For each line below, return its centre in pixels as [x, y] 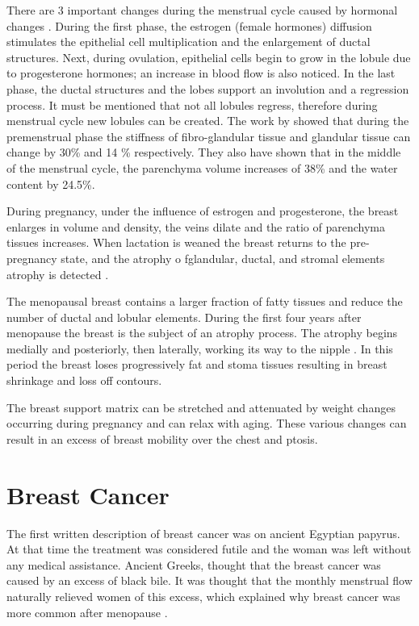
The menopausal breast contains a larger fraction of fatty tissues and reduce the [205, 301]
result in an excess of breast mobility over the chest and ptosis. [162, 438]
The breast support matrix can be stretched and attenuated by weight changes [201, 407]
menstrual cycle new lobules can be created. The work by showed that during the [208, 121]
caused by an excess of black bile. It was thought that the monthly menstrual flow [209, 580]
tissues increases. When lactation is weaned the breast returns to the [176, 242]
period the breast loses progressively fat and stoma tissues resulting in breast [197, 364]
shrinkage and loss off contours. [84, 380]
